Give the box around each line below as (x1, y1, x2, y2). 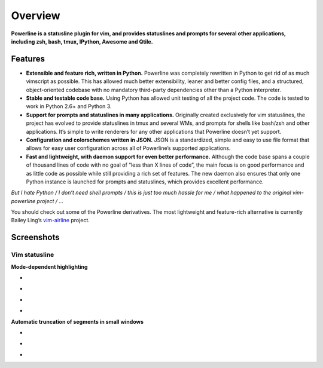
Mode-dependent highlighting (11, 263, 88, 270)
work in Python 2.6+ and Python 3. (26, 103, 112, 110)
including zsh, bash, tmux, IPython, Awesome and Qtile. (11, 38, 153, 45)
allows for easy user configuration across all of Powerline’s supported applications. (26, 145, 231, 152)
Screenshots (11, 232, 60, 243)
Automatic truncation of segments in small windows (11, 318, 144, 325)
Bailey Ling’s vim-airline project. (11, 217, 90, 224)
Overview (11, 9, 60, 22)
